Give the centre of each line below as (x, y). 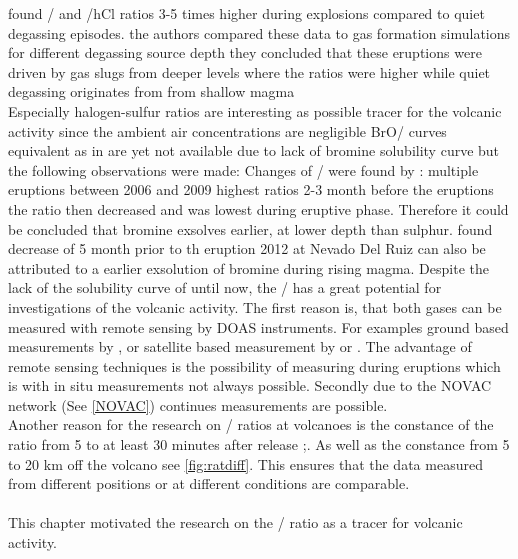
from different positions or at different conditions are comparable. (209, 483)
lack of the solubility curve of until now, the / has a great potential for (225, 287)
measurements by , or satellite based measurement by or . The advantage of (240, 346)
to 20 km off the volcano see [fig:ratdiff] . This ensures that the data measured (245, 463)
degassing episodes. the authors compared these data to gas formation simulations (259, 32)
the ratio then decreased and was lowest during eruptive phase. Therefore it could (258, 208)
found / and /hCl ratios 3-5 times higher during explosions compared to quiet (246, 13)
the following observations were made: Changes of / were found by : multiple (243, 169)
